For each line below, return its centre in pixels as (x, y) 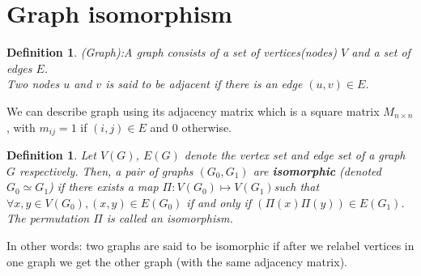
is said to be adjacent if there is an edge (204, 84)
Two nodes (33, 84)
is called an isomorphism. (170, 218)
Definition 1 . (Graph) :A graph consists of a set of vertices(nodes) (172, 52)
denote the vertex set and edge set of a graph (295, 154)
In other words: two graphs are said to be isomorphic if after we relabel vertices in (210, 245)
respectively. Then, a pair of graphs (106, 170)
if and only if (219, 202)
